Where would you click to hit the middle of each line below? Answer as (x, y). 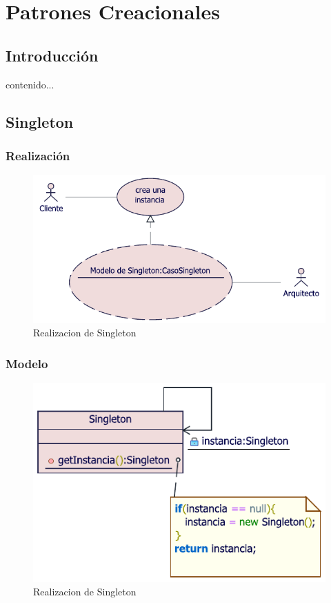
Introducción (52, 55)
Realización (38, 155)
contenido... (30, 84)
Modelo (27, 363)
